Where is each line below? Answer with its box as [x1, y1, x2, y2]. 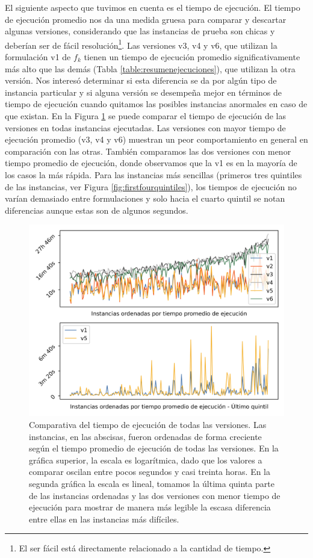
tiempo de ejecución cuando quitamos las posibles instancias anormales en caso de [5, 98, 308, 110]
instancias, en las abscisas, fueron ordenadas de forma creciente [29, 430, 262, 442]
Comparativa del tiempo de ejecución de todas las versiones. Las [29, 418, 267, 430]
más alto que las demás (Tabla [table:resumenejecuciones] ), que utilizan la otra [5, 62, 296, 75]
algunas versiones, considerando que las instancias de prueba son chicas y [5, 25, 275, 37]
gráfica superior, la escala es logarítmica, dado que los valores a [29, 453, 262, 466]
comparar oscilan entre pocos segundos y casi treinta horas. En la [29, 465, 271, 478]
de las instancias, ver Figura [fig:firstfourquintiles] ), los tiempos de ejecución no [5, 180, 297, 193]
